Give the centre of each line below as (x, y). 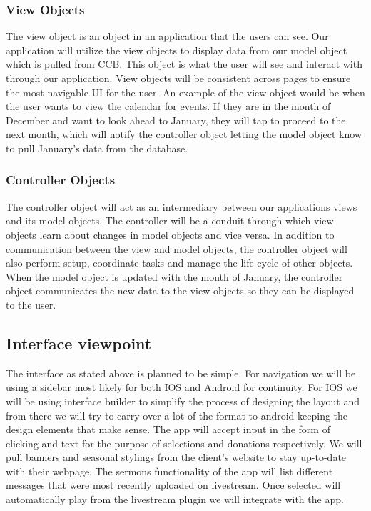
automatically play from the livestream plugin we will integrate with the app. (175, 499)
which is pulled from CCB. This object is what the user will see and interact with (184, 64)
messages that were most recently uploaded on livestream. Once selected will (173, 485)
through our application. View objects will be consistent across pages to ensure (178, 78)
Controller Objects (61, 180)
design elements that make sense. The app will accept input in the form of (168, 429)
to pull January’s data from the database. (97, 148)
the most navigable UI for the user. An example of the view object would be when (185, 92)
